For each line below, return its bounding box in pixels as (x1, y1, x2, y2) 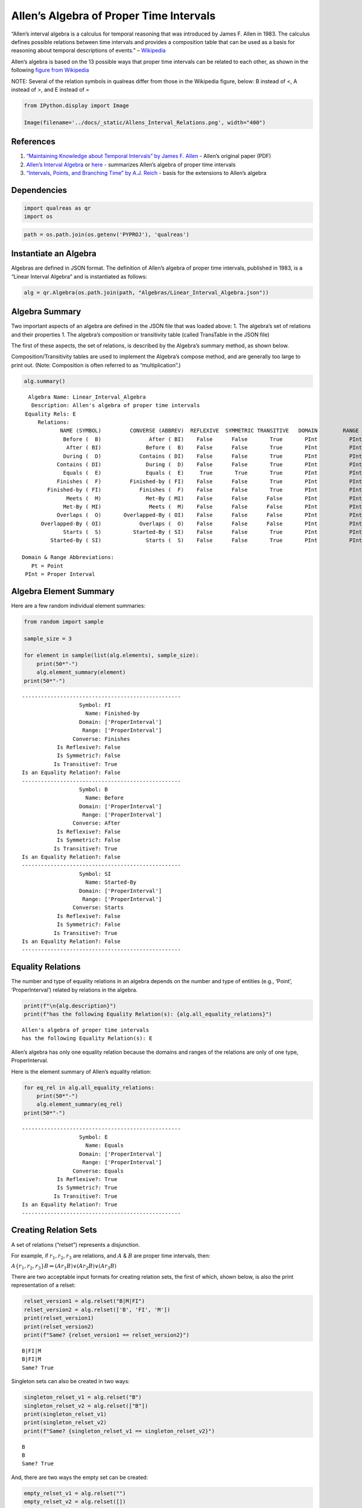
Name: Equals (85, 1142, 124, 1149)
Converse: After (72, 820, 121, 826)
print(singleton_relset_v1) (24, 1410, 107, 1418)
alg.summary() (24, 378, 66, 384)
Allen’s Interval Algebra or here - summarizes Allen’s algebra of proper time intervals (26, 160, 236, 168)
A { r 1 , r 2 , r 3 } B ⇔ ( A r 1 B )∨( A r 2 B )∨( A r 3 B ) (11, 1262, 117, 1271)
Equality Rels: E (25, 410, 77, 417)
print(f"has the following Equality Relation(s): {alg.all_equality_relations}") (24, 1011, 273, 1018)
